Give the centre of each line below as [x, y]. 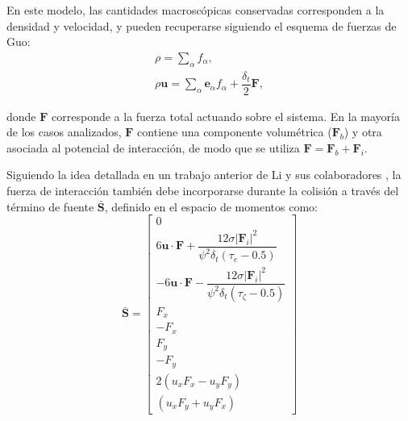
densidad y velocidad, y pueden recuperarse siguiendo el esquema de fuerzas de [202, 25]
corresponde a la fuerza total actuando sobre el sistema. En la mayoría [226, 116]
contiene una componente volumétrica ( [235, 132]
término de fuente [50, 206]
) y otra [363, 132]
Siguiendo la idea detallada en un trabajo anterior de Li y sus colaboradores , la [204, 175]
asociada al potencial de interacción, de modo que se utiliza [153, 147]
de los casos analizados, [64, 132]
